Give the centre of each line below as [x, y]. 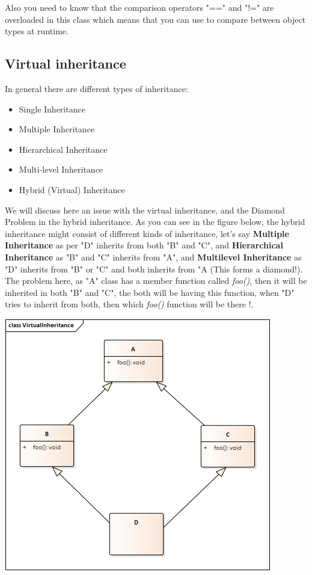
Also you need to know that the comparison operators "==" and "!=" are [139, 7]
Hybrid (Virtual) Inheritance [72, 189]
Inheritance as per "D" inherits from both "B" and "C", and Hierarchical [144, 245]
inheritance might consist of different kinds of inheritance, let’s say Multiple [147, 233]
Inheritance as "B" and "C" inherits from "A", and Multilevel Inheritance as [153, 257]
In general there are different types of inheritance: [96, 88]
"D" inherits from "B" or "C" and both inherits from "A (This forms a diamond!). [154, 269]
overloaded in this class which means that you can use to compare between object [155, 19]
